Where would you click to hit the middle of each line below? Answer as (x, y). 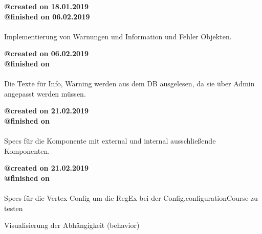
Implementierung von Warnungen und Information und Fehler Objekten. (118, 36)
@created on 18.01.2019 (47, 6)
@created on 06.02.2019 (47, 53)
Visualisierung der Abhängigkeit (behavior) (72, 225)
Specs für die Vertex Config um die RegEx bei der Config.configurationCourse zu (131, 198)
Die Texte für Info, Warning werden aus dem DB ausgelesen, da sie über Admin (129, 84)
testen (14, 208)
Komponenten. (27, 150)
